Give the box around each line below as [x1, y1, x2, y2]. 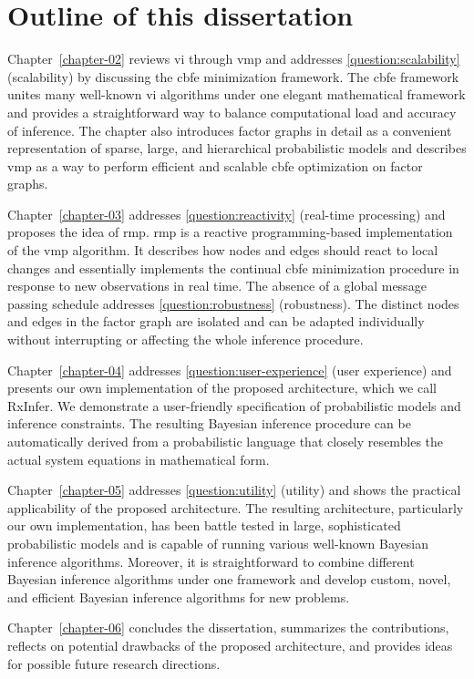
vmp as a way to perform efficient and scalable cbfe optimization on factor [7, 156, 423, 175]
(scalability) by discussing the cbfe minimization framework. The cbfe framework [7, 67, 459, 86]
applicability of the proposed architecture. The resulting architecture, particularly [7, 498, 464, 517]
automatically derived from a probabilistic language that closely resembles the [7, 432, 444, 450]
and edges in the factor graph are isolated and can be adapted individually [7, 312, 425, 331]
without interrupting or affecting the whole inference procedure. [7, 330, 364, 349]
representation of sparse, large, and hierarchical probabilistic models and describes [7, 139, 467, 158]
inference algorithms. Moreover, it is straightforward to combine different [7, 551, 415, 571]
